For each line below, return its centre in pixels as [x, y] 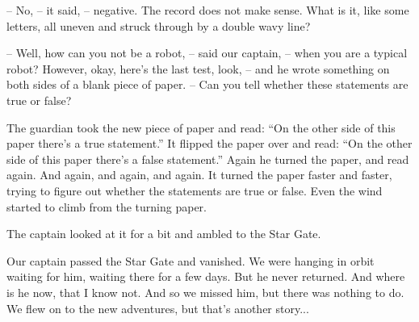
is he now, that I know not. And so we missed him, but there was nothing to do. [205, 292]
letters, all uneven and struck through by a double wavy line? [159, 25]
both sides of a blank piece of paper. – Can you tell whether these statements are [207, 84]
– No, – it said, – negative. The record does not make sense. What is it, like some [208, 10]
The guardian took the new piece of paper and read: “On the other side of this [201, 127]
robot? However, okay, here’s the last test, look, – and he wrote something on [198, 68]
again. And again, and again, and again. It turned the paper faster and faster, [199, 175]
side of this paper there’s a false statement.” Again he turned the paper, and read [208, 159]
